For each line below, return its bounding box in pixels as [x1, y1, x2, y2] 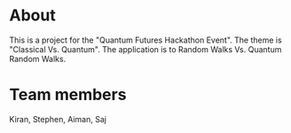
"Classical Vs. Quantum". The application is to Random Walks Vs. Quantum [9, 43, 282, 54]
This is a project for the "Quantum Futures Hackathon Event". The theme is [9, 35, 282, 45]
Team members [9, 85, 127, 105]
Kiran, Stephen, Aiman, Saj [9, 113, 106, 124]
